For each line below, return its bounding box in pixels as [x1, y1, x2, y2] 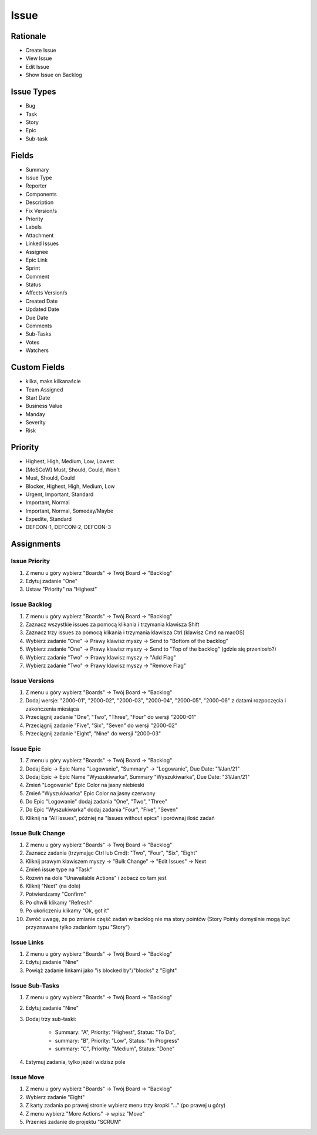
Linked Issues [25, 240, 59, 247]
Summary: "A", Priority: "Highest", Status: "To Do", [55, 1029, 176, 1036]
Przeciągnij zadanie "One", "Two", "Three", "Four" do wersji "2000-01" [25, 714, 197, 721]
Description [25, 199, 54, 206]
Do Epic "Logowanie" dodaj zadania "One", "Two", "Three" [25, 798, 167, 805]
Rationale [11, 31, 46, 41]
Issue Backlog [11, 600, 52, 608]
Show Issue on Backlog [25, 71, 82, 79]
